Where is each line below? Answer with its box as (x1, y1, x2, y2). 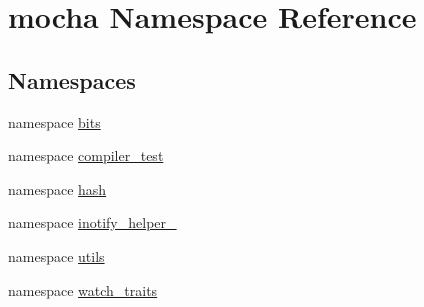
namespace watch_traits (8, 279, 158, 300)
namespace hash (8, 178, 107, 199)
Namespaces (8, 64, 136, 95)
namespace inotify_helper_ (8, 212, 177, 233)
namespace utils (8, 245, 105, 266)
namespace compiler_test (8, 145, 164, 166)
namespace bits (8, 111, 101, 132)
